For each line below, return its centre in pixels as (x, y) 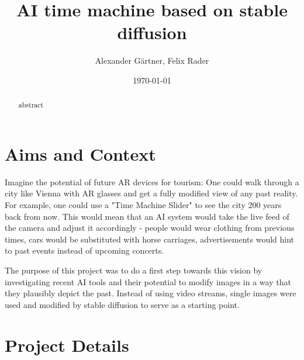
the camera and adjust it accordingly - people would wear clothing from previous (150, 228)
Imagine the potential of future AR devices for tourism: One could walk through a (152, 181)
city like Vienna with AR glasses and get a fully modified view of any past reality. (151, 193)
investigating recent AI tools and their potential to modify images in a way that (148, 281)
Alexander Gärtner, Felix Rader (152, 60)
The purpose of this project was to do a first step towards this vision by (134, 270)
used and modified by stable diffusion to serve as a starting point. (122, 304)
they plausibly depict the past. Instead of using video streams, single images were (151, 293)
